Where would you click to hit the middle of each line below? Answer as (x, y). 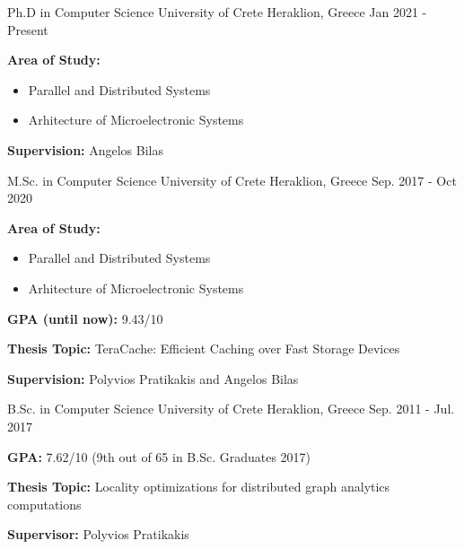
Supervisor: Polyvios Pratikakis (98, 534)
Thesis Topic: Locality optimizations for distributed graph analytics (199, 487)
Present (28, 29)
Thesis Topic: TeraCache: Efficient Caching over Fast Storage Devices (204, 349)
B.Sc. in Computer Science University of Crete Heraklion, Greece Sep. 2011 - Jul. (231, 409)
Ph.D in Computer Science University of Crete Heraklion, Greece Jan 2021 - (217, 12)
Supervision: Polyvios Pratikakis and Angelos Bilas (153, 378)
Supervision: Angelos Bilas (86, 149)
